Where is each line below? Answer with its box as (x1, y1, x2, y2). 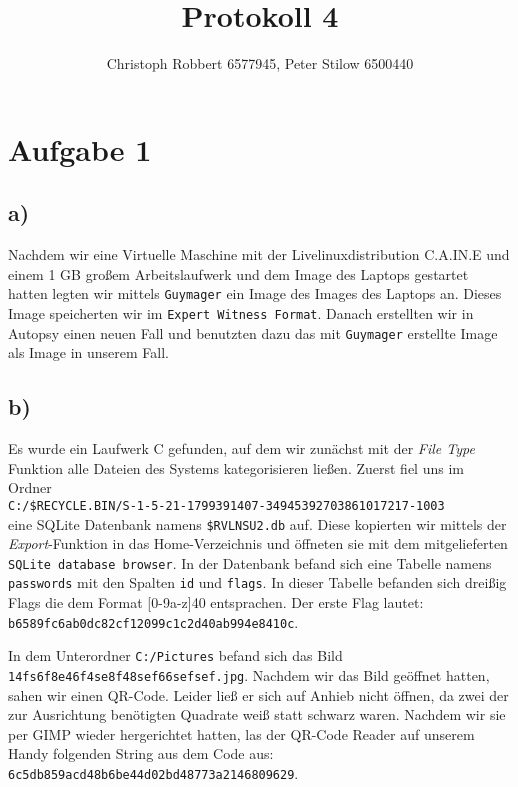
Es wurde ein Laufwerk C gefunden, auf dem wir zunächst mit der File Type (8, 438, 475, 459)
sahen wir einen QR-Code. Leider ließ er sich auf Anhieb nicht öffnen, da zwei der (8, 684, 509, 705)
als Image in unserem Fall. (8, 342, 169, 363)
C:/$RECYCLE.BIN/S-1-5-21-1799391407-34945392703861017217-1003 (8, 498, 445, 513)
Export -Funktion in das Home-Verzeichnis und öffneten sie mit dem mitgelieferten (8, 533, 508, 554)
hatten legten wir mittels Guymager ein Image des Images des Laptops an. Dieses (8, 283, 502, 304)
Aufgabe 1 (8, 128, 152, 169)
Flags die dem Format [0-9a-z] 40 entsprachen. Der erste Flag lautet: (8, 592, 424, 613)
